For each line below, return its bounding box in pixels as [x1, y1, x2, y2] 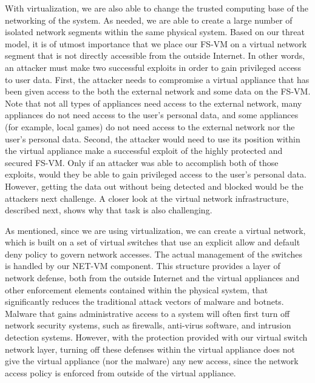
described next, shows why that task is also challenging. [5, 204, 212, 216]
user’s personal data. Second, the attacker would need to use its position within [5, 132, 300, 145]
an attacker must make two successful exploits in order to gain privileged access [5, 61, 301, 73]
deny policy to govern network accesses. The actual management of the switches [5, 247, 302, 260]
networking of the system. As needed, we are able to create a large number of [5, 13, 293, 26]
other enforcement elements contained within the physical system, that [5, 283, 268, 296]
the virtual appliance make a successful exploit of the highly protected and [5, 144, 283, 157]
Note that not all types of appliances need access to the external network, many [5, 96, 302, 109]
